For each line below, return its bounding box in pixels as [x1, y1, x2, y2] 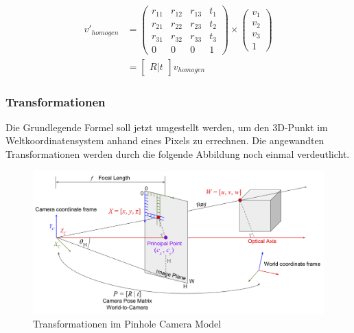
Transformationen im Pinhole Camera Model [33, 317, 222, 331]
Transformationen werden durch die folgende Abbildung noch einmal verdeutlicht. [5, 147, 350, 161]
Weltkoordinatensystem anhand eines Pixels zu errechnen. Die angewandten [5, 133, 324, 148]
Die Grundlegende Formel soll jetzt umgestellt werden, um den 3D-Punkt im [5, 119, 328, 134]
